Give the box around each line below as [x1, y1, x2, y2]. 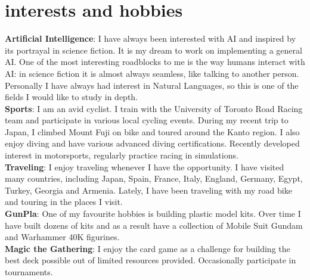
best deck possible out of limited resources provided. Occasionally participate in [5, 254, 296, 266]
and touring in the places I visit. [5, 195, 123, 208]
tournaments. [5, 266, 53, 278]
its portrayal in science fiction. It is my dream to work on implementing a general [5, 43, 302, 56]
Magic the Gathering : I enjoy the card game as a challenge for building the [5, 242, 290, 254]
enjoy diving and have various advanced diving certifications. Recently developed [5, 137, 300, 150]
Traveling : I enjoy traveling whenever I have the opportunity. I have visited [5, 160, 284, 173]
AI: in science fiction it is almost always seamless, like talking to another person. [5, 67, 299, 79]
